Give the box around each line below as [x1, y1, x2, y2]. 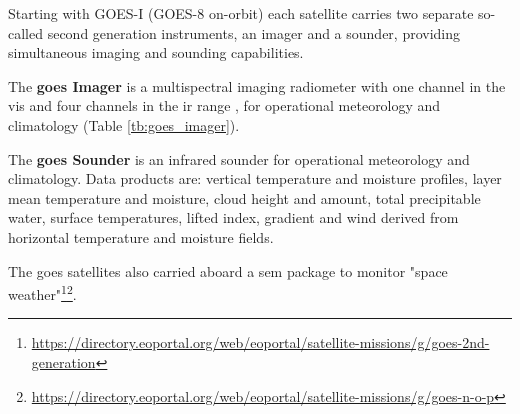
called [8, 22, 43, 43]
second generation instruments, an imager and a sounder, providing [47, 22, 461, 43]
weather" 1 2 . [8, 281, 77, 304]
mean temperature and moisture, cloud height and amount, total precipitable [8, 187, 481, 208]
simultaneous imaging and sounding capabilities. [8, 42, 304, 63]
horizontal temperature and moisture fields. [8, 226, 274, 247]
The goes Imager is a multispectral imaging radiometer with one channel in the [8, 75, 506, 96]
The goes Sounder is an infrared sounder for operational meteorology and [8, 148, 470, 169]
